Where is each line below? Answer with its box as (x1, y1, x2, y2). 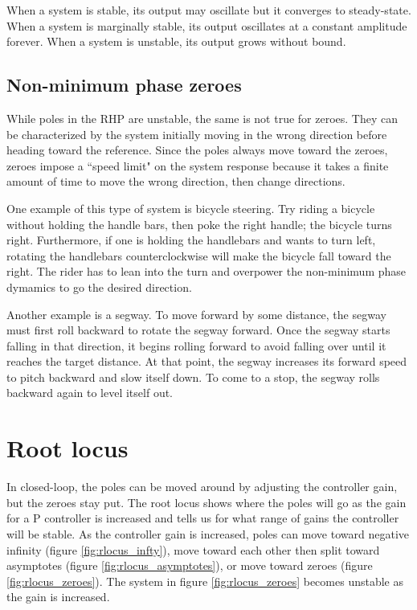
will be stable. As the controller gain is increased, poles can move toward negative (6, 525, 409, 542)
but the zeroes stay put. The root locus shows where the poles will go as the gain (6, 493, 407, 510)
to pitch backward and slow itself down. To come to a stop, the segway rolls (6, 368, 380, 385)
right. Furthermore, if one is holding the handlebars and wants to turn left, (6, 231, 376, 248)
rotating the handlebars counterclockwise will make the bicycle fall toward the (6, 247, 391, 264)
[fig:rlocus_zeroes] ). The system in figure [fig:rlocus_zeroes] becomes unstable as (6, 572, 403, 589)
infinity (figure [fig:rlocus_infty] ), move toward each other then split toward (6, 541, 380, 558)
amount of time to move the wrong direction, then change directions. (6, 173, 345, 190)
